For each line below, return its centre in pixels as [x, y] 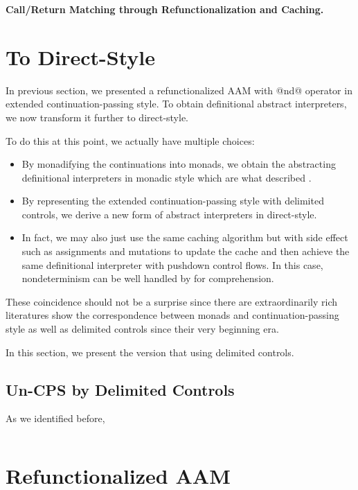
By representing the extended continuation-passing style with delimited [173, 201]
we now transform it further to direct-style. [97, 117]
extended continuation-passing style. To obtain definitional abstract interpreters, [176, 104]
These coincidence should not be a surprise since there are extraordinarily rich [172, 301]
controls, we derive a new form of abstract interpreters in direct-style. [169, 214]
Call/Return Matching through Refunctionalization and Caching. [165, 9]
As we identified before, [55, 418]
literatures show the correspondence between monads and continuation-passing [172, 315]
